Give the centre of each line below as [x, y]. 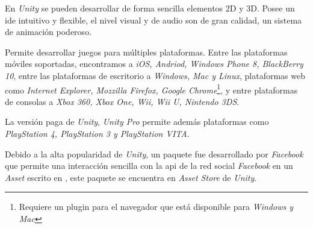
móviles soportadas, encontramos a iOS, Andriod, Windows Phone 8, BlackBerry [154, 64]
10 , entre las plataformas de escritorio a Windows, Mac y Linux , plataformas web [155, 75]
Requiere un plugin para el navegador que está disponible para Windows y [156, 207]
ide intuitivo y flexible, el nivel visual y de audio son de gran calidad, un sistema [153, 20]
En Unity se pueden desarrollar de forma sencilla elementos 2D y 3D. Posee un [150, 8]
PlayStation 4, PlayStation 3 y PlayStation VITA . [97, 133]
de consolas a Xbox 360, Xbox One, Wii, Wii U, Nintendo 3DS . [122, 101]
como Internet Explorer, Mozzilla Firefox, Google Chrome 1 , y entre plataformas [151, 89]
